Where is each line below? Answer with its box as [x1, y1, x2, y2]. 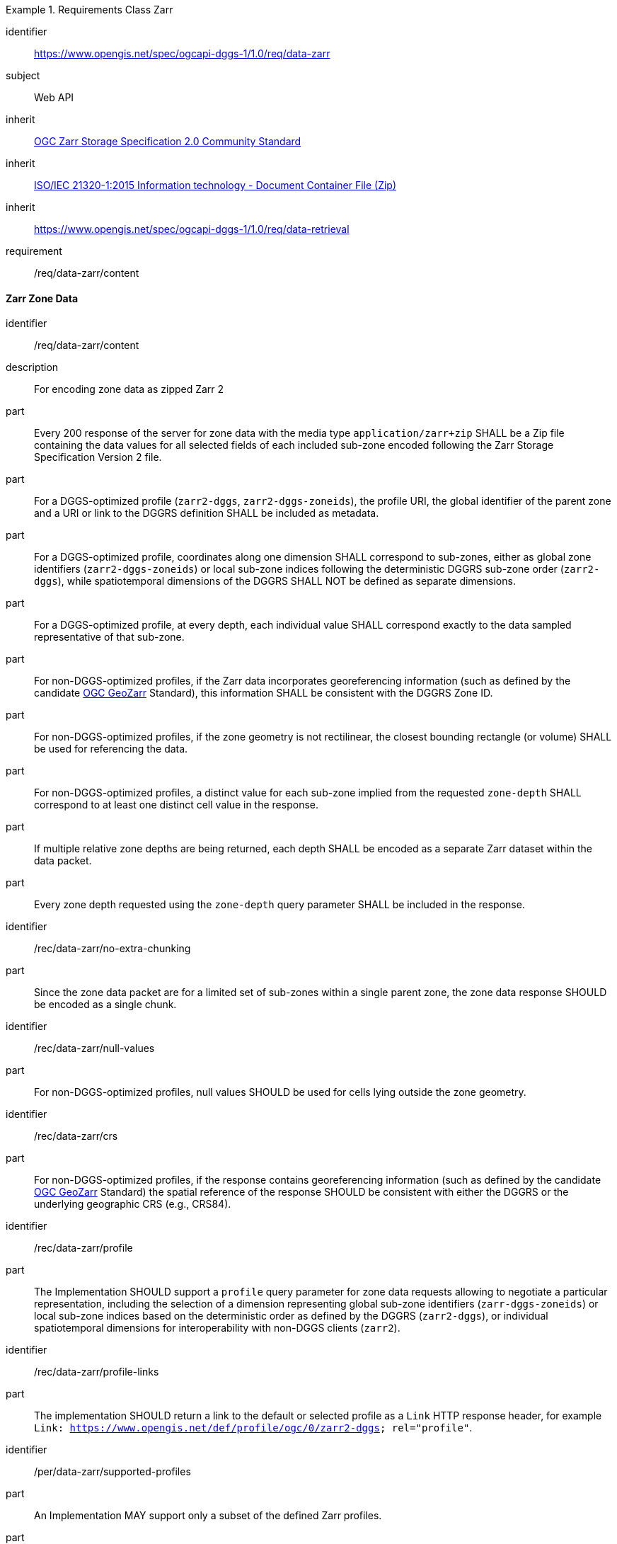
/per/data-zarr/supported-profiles [34, 1465, 191, 1478]
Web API [34, 91, 74, 103]
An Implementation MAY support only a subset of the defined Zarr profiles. [34, 1509, 382, 1522]
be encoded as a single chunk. [34, 998, 177, 1011]
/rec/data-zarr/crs [34, 1130, 118, 1143]
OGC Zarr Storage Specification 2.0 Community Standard [34, 135, 301, 147]
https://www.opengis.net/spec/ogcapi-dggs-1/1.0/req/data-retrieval [34, 223, 350, 235]
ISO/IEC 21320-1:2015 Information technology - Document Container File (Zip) [34, 179, 397, 191]
